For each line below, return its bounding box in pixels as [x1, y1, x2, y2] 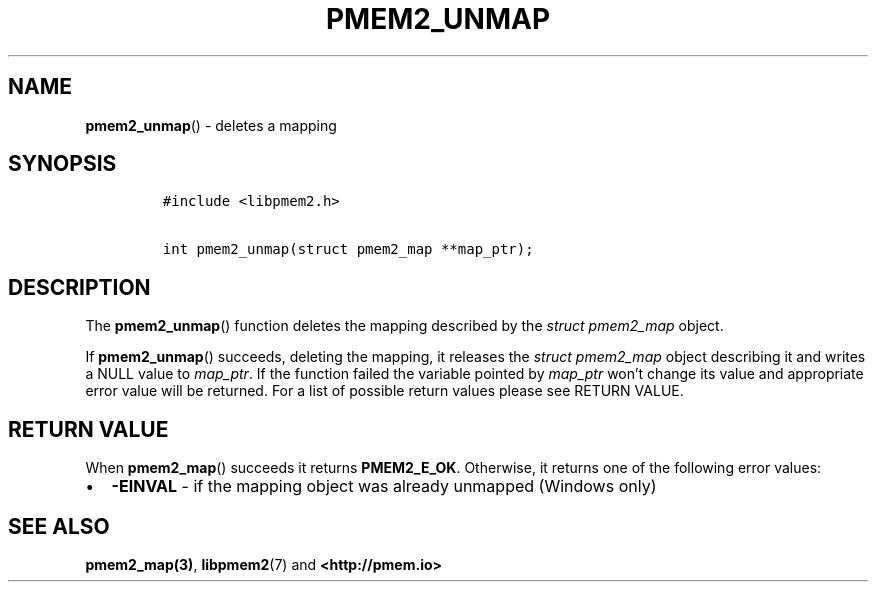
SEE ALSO [8, 513, 110, 539]
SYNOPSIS [8, 151, 117, 177]
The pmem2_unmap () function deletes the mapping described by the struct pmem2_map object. [85, 317, 724, 335]
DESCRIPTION [8, 274, 151, 300]
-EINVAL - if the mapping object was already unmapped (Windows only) [111, 476, 657, 497]
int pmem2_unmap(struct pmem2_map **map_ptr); [162, 241, 534, 258]
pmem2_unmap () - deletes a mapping [85, 116, 337, 134]
